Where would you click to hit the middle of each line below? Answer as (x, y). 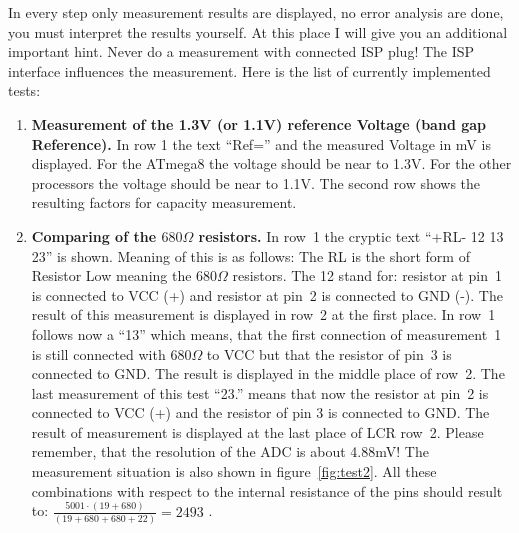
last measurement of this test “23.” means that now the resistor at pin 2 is (260, 392)
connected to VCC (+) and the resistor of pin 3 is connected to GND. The (260, 412)
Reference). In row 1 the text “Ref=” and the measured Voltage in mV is (261, 143)
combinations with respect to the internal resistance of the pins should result (267, 490)
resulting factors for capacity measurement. (164, 202)
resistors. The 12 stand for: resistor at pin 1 (367, 275)
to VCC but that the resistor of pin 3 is (329, 353)
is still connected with (98, 353)
